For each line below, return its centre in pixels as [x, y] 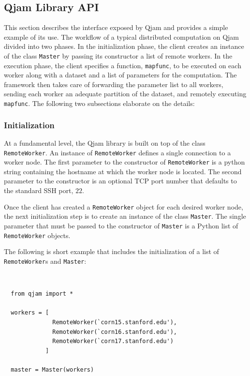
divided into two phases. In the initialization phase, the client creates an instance [124, 46]
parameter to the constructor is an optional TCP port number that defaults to [120, 181]
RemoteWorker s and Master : [45, 261]
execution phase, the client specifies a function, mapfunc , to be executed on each [123, 65]
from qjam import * [42, 294]
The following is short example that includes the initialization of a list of [111, 251]
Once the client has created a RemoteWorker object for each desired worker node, [124, 206]
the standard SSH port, [39, 190]
